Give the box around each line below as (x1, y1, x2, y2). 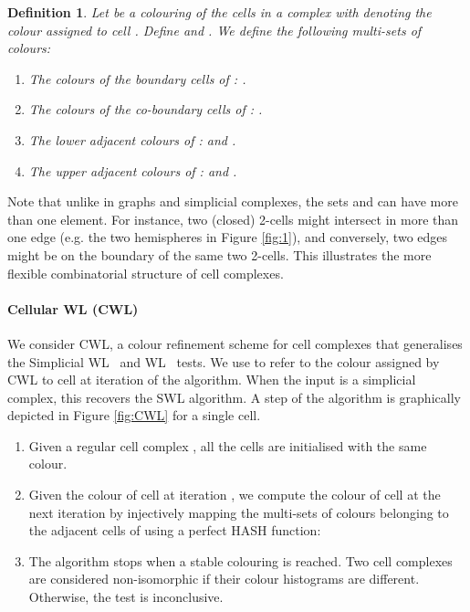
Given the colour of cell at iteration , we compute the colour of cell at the (28, 485, 441, 504)
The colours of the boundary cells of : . (28, 69, 246, 88)
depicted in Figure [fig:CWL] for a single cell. (7, 406, 261, 425)
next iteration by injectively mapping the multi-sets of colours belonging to (28, 502, 449, 522)
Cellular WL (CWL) (7, 299, 139, 318)
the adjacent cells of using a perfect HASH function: (28, 521, 321, 540)
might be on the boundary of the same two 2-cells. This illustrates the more (7, 245, 432, 264)
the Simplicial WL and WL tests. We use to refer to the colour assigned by (7, 352, 440, 371)
